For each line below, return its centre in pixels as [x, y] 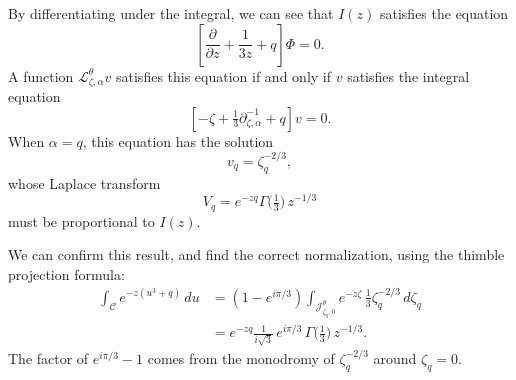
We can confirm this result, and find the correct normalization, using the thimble [256, 254]
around [395, 357]
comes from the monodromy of [241, 357]
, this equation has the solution [178, 140]
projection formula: [66, 273]
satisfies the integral [408, 75]
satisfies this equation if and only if [224, 75]
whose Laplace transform [84, 182]
